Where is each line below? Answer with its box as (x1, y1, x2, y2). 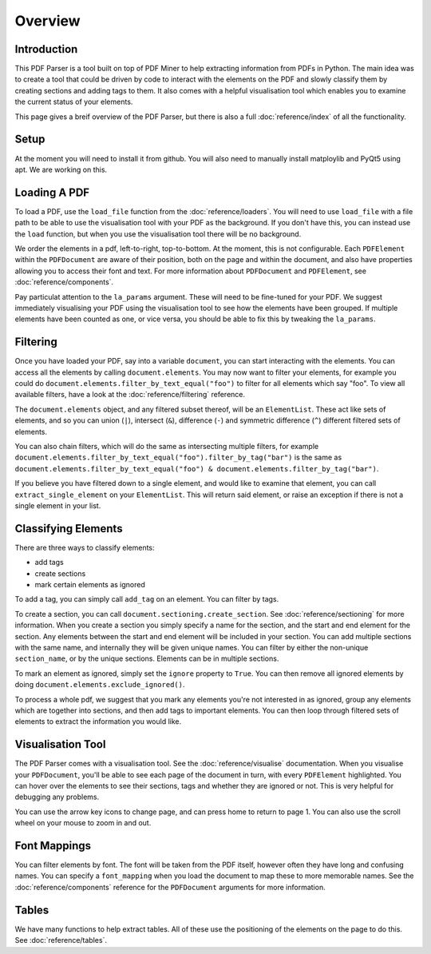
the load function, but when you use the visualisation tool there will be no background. (14, 229, 302, 239)
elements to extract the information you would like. (14, 717, 182, 726)
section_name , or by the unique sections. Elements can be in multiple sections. (14, 654, 279, 663)
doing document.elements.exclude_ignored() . (14, 680, 185, 690)
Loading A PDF (14, 185, 90, 199)
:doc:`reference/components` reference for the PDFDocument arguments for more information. (14, 882, 326, 892)
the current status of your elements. (14, 97, 133, 107)
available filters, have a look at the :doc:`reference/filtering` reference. (14, 390, 246, 399)
